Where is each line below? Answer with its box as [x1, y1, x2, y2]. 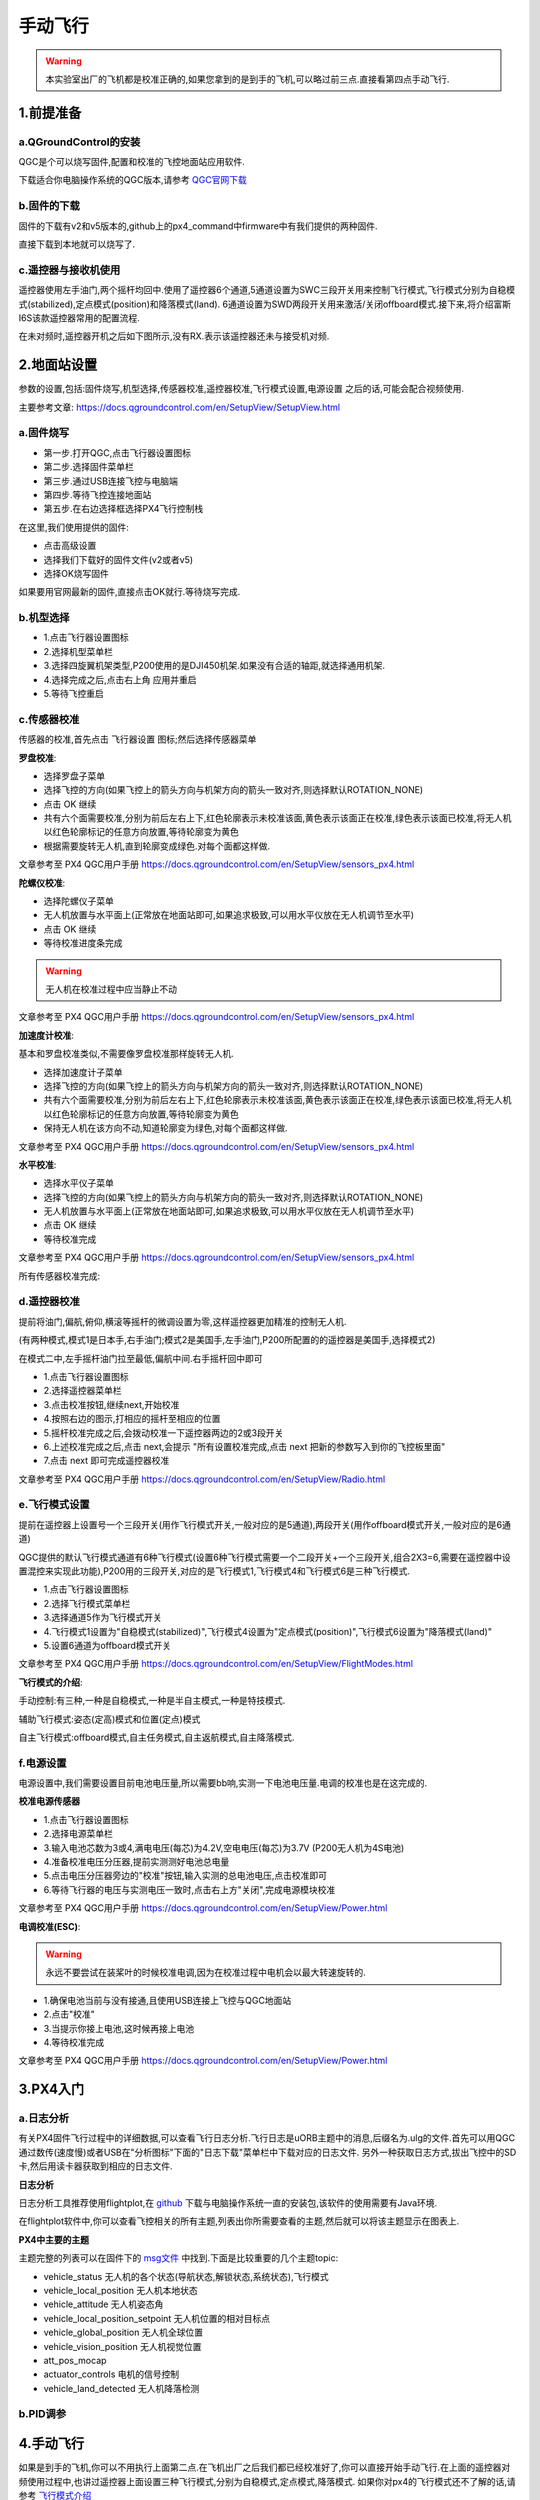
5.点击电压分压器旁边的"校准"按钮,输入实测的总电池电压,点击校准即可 [43, 1870, 328, 1882]
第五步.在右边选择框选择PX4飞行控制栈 [43, 503, 204, 515]
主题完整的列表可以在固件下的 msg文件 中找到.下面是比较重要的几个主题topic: [18, 2252, 339, 2264]
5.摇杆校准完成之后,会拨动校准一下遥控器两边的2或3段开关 [43, 1426, 284, 1439]
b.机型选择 [18, 611, 70, 625]
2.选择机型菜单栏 [43, 645, 114, 657]
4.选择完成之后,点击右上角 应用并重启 [43, 673, 197, 685]
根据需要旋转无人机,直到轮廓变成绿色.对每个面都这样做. [43, 840, 271, 852]
